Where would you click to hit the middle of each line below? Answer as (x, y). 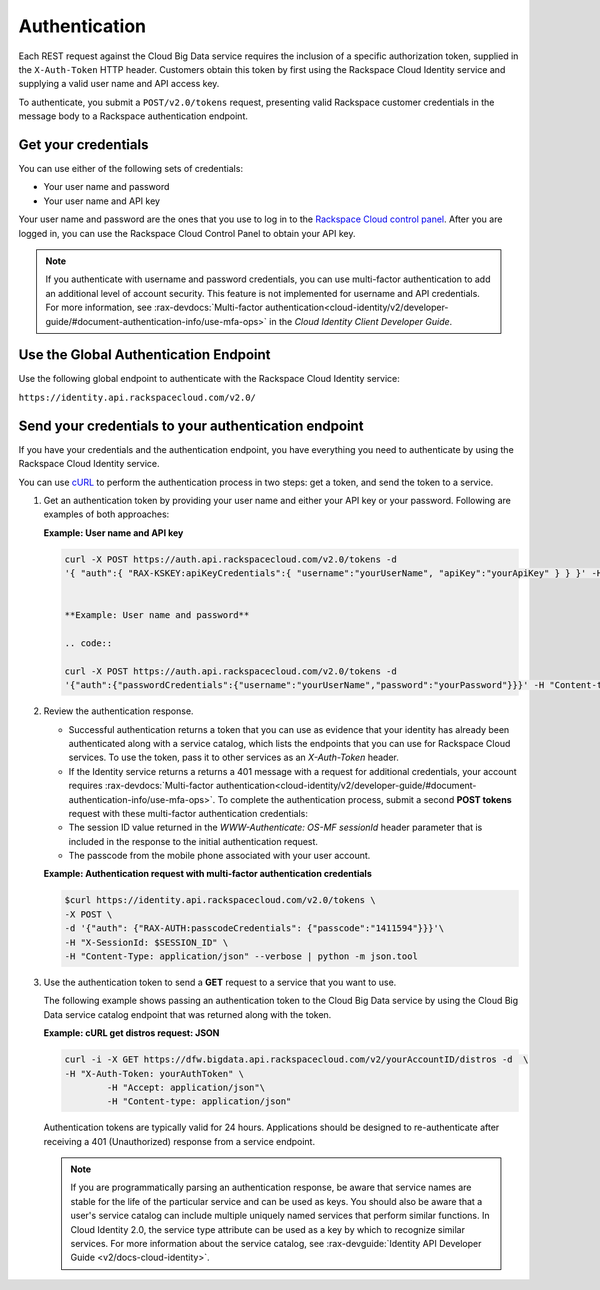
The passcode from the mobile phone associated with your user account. (219, 856)
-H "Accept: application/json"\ (185, 1087)
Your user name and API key (101, 201)
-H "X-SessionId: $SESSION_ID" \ (146, 942)
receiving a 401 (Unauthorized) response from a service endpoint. (179, 1141)
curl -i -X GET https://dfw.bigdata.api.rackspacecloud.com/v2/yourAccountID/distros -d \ (296, 1059)
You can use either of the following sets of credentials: (131, 169)
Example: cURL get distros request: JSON (131, 1033)
